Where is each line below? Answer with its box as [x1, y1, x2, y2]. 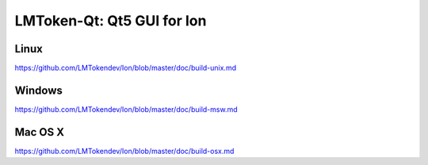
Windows [14, 83, 63, 97]
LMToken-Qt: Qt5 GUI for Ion [14, 12, 207, 29]
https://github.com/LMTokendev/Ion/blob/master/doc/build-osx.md [14, 146, 235, 155]
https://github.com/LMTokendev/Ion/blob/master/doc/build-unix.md [14, 63, 237, 73]
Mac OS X [14, 125, 65, 139]
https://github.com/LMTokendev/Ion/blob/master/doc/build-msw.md [14, 104, 238, 114]
